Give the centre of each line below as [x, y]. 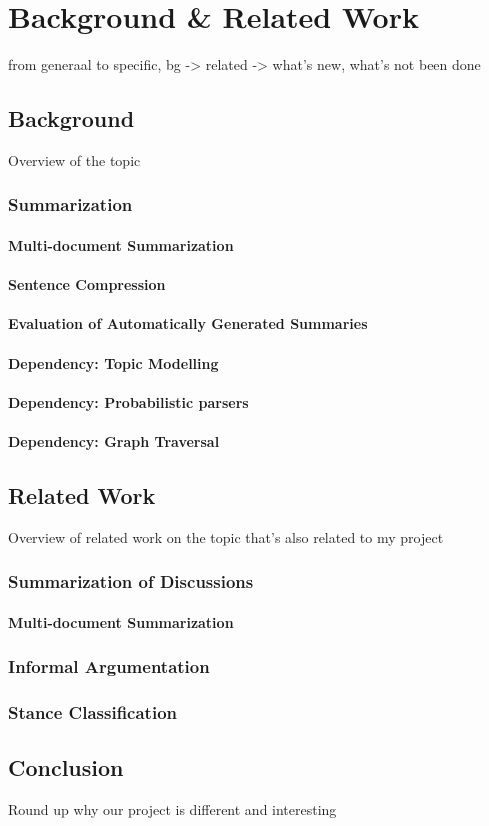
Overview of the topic [74, 159]
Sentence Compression [87, 284]
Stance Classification [92, 712]
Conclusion [66, 767]
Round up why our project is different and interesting [172, 809]
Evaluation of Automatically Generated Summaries [188, 323]
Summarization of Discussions [131, 581]
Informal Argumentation [109, 666]
